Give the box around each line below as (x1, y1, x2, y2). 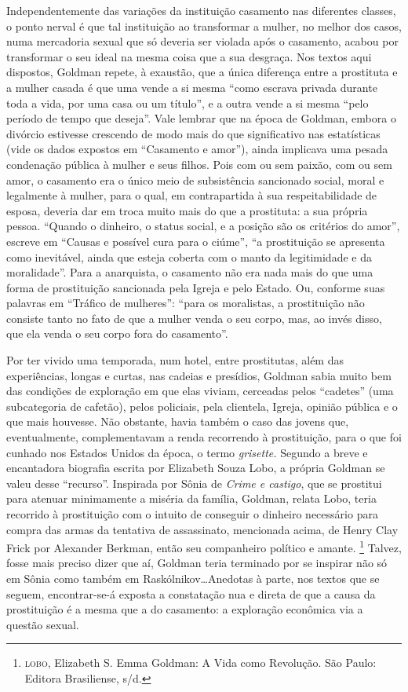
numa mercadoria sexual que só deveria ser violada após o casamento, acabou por (6, 33, 399, 49)
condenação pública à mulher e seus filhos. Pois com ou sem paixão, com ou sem (6, 156, 392, 172)
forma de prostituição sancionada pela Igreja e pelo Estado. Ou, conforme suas (6, 279, 385, 295)
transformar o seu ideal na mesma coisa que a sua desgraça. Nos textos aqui (6, 48, 372, 64)
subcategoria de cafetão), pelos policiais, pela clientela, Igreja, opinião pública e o (6, 397, 398, 414)
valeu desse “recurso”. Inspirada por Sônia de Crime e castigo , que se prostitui (6, 474, 382, 491)
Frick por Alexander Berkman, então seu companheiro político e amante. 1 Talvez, (6, 537, 402, 555)
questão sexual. (6, 616, 79, 632)
